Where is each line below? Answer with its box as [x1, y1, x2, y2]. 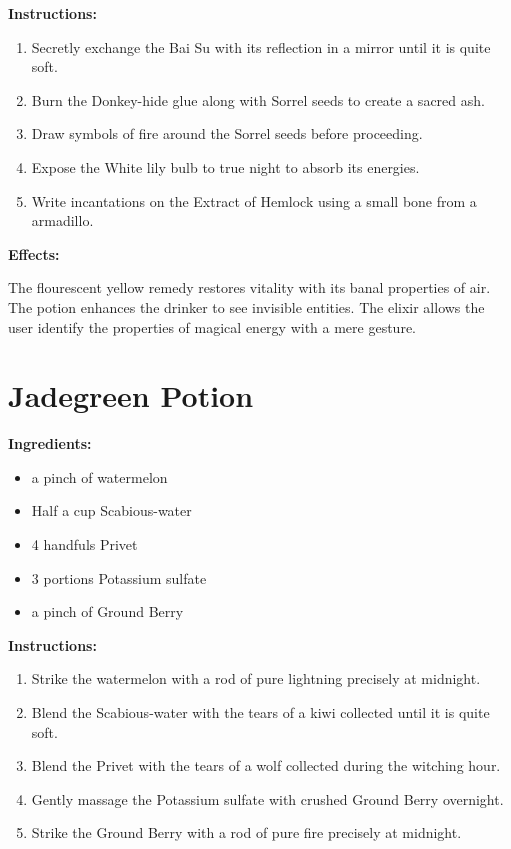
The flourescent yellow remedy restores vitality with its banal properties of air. [8, 277, 491, 298]
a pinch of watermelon [31, 466, 168, 487]
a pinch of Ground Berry [31, 601, 184, 622]
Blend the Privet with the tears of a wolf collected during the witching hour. [31, 755, 501, 776]
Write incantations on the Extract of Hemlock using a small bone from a [31, 190, 477, 211]
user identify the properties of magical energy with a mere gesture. [8, 316, 417, 337]
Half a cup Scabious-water [31, 500, 192, 521]
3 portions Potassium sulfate [31, 567, 207, 588]
